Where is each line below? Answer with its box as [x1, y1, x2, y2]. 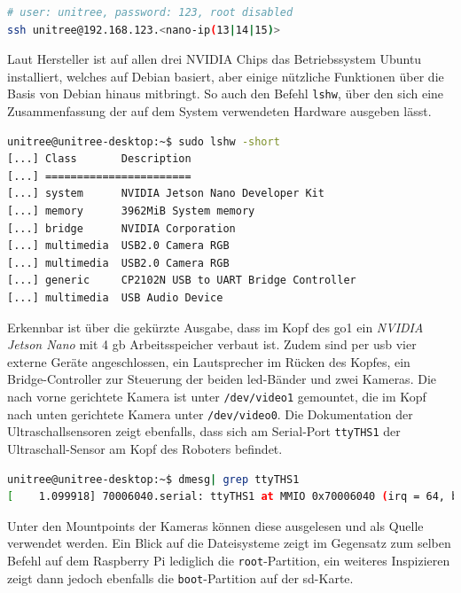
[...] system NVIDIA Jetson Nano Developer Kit [7, 187, 324, 200]
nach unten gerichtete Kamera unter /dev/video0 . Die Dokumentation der [7, 404, 413, 423]
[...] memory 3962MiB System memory [7, 205, 255, 217]
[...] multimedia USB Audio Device [7, 291, 223, 304]
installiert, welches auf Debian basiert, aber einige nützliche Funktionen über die [7, 66, 444, 85]
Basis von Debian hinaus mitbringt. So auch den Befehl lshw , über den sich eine [7, 84, 444, 103]
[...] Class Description [7, 152, 191, 166]
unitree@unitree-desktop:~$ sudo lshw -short [7, 135, 280, 148]
